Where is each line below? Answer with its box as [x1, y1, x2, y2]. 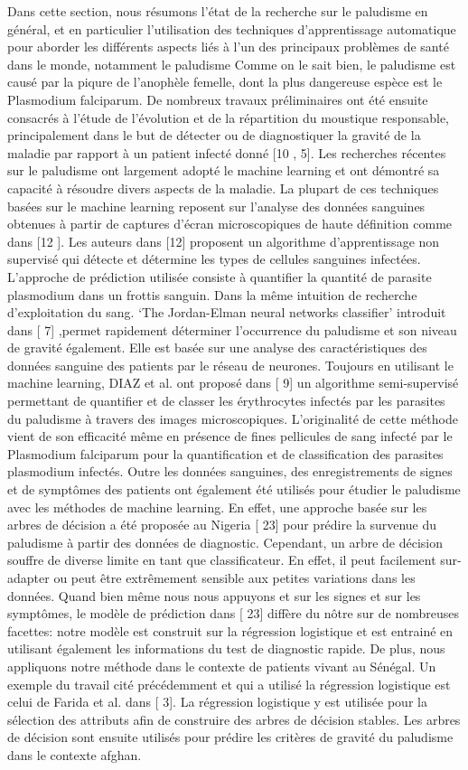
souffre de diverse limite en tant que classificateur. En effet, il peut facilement [7, 550, 436, 569]
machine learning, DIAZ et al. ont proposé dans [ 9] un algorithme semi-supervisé [7, 373, 459, 392]
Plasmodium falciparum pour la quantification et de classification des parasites [7, 444, 444, 463]
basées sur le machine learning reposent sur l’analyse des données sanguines [7, 196, 426, 215]
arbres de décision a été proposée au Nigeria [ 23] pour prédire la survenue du [7, 515, 437, 534]
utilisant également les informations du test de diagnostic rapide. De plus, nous [7, 639, 445, 658]
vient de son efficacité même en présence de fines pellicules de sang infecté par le [7, 427, 453, 446]
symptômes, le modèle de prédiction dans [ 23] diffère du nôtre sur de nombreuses [7, 604, 459, 623]
